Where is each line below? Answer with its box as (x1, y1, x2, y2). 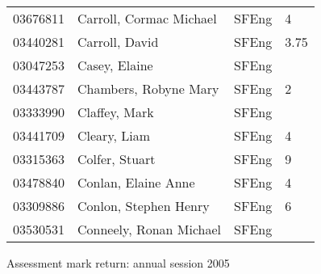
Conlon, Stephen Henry (77, 196, 210, 215)
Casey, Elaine (77, 56, 153, 74)
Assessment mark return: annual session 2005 (6, 255, 230, 271)
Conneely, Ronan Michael (77, 220, 222, 238)
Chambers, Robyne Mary (77, 79, 219, 98)
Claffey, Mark (77, 103, 154, 121)
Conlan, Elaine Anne (77, 173, 195, 192)
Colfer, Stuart (77, 150, 156, 168)
